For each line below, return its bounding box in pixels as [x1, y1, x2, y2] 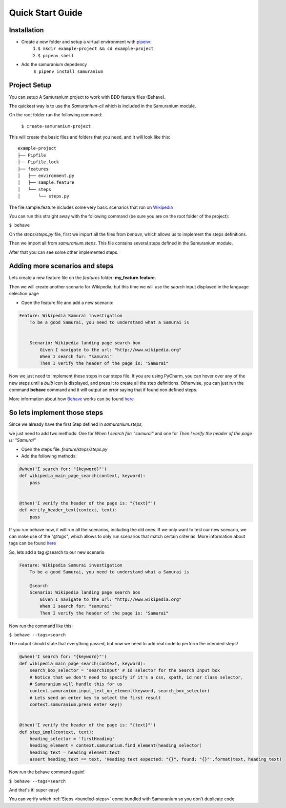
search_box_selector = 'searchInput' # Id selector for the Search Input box [29, 668, 221, 673]
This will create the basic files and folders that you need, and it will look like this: [9, 134, 170, 140]
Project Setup [9, 81, 52, 89]
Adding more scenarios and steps [9, 262, 114, 270]
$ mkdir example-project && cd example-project [38, 46, 154, 51]
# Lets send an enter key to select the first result [29, 695, 161, 700]
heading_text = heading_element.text [29, 749, 120, 755]
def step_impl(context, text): [19, 729, 95, 735]
